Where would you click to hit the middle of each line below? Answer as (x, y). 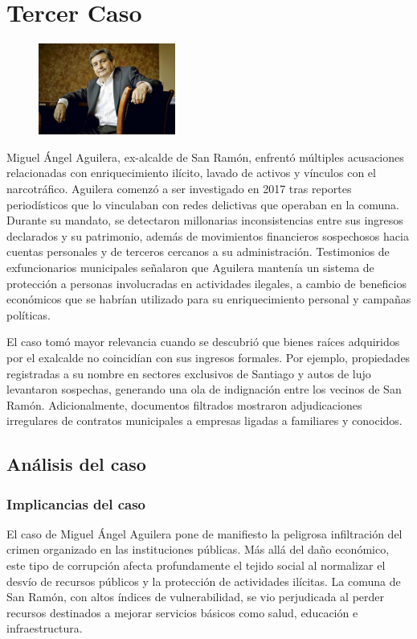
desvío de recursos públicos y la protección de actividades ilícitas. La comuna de (204, 581)
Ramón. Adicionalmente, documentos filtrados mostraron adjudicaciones (184, 404)
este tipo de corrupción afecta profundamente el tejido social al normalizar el (196, 565)
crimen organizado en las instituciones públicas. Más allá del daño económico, (198, 549)
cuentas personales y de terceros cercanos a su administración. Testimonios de (198, 251)
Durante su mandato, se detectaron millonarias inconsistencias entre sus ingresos (205, 220)
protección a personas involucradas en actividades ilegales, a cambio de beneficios (206, 283)
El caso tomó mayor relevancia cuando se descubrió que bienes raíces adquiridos (203, 342)
